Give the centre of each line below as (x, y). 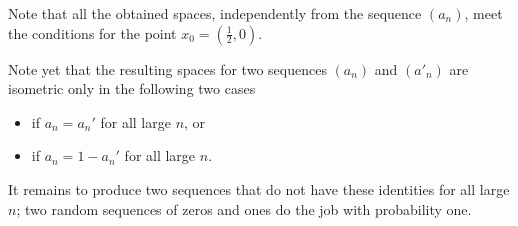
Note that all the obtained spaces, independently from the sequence (215, 13)
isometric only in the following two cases (132, 88)
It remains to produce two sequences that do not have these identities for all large (259, 188)
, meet (483, 13)
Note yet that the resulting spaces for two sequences (167, 68)
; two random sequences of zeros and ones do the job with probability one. (244, 208)
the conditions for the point (92, 32)
